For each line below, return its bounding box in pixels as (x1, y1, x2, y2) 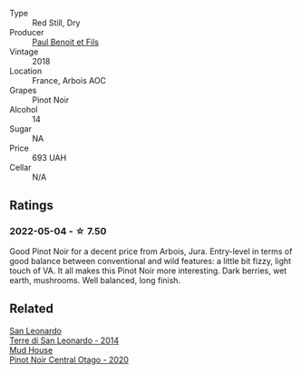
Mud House (9, 344, 54, 355)
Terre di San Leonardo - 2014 (9, 335, 120, 346)
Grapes (9, 85, 37, 95)
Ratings (9, 198, 54, 213)
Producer (9, 27, 44, 37)
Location (9, 65, 43, 76)
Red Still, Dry (32, 17, 81, 28)
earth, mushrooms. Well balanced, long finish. (9, 274, 181, 285)
